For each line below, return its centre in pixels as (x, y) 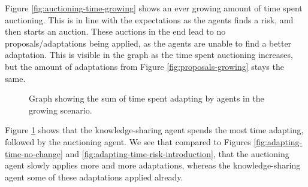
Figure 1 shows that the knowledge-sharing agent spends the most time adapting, (154, 130)
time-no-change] (34, 153)
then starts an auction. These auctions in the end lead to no (115, 31)
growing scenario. (61, 110)
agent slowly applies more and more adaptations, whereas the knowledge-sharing (153, 165)
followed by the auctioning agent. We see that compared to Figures (128, 141)
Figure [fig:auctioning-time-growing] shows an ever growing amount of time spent (154, 8)
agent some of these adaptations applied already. (94, 177)
